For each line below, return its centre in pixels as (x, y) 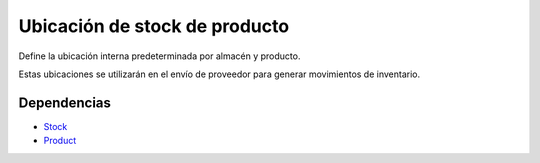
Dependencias (65, 102)
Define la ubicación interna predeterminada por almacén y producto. (159, 56)
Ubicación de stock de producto (154, 26)
